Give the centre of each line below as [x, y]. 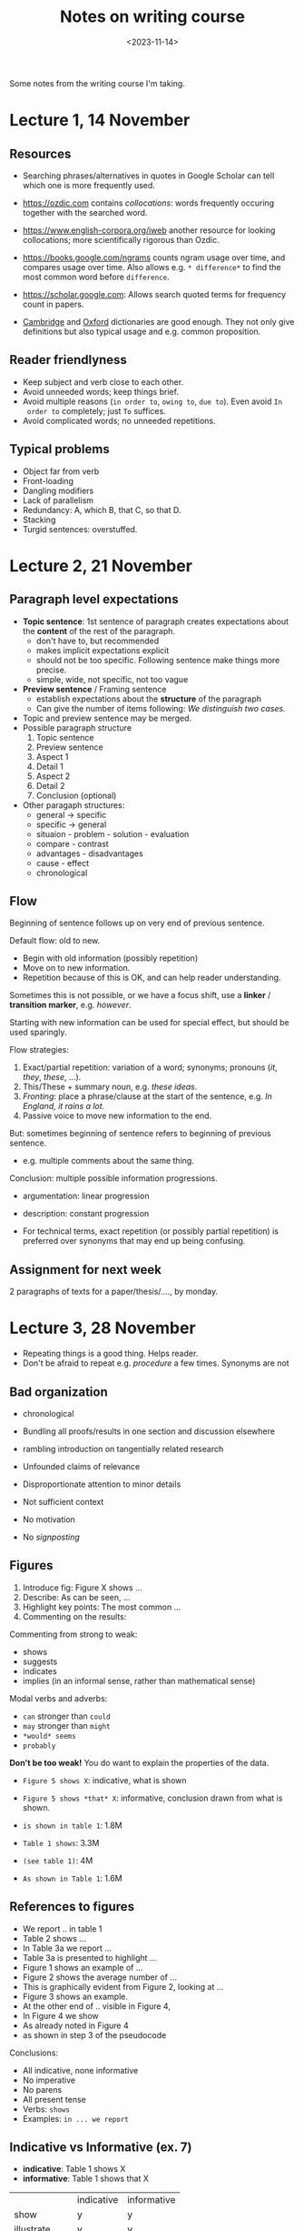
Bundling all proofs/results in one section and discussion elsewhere [148, 1431]
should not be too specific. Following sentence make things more [158, 660]
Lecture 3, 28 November [103, 1328]
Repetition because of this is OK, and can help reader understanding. [152, 978]
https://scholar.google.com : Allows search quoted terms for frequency [154, 294]
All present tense [54, 2099]
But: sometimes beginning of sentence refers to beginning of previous [140, 1134]
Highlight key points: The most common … [102, 1607]
